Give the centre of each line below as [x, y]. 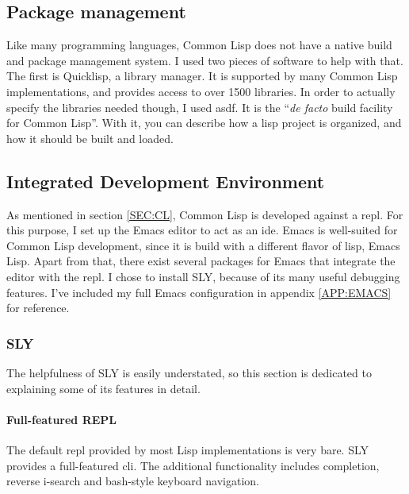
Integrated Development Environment [166, 181]
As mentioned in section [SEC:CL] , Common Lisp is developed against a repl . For [205, 214]
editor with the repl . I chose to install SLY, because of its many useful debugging [203, 276]
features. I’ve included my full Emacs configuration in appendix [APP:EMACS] [199, 292]
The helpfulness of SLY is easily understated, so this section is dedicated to [189, 372]
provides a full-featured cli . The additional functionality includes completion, [193, 465]
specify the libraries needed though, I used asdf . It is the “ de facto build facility [200, 107]
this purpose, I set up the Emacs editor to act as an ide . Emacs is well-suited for [202, 230]
